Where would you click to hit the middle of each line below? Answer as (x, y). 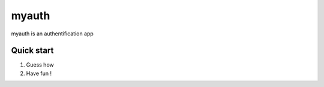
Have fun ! (39, 73)
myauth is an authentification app (52, 34)
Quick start (32, 51)
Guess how (40, 65)
